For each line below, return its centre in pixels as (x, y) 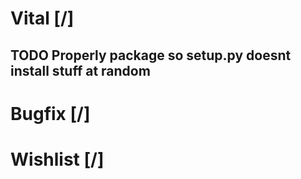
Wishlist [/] (57, 159)
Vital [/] (42, 18)
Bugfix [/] (50, 113)
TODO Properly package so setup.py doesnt (151, 55)
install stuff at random (80, 70)
